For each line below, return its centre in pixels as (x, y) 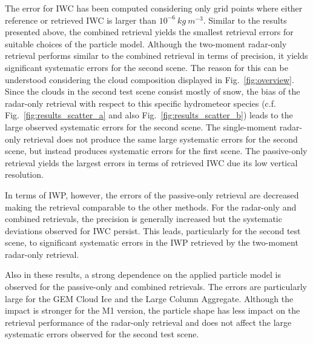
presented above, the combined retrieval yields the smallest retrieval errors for (149, 32)
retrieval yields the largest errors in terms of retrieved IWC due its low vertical (151, 162)
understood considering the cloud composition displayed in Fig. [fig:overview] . (150, 79)
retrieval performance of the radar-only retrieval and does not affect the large (148, 322)
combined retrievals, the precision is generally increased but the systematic (143, 219)
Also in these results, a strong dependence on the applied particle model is (143, 275)
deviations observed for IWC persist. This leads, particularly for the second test (153, 230)
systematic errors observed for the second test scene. (102, 334)
